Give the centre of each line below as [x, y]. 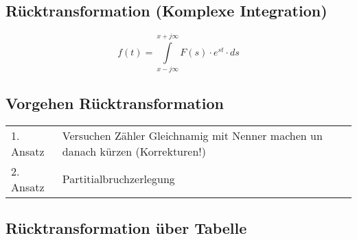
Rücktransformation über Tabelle [126, 227]
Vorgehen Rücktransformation [115, 103]
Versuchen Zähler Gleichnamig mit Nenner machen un [192, 135]
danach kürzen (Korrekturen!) [134, 151]
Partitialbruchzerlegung [118, 179]
